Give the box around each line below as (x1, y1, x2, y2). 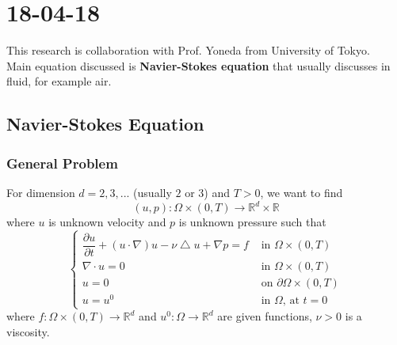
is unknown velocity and (48, 214, 166, 229)
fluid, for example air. (6, 73, 112, 89)
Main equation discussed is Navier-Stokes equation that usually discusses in (6, 57, 391, 74)
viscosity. (6, 323, 50, 339)
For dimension (6, 184, 75, 200)
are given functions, (217, 308, 312, 324)
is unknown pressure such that (178, 214, 326, 229)
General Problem (6, 153, 118, 172)
